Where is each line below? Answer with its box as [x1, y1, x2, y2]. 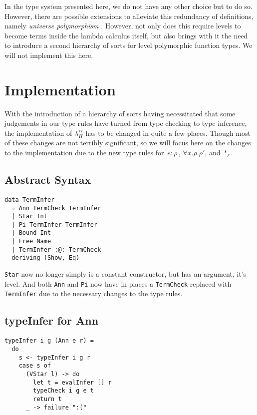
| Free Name [11, 238, 51, 245]
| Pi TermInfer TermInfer [11, 221, 98, 228]
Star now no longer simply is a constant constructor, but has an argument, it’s [4, 269, 247, 279]
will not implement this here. [4, 49, 93, 60]
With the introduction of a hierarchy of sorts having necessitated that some [4, 108, 236, 118]
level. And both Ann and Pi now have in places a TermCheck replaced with [4, 278, 232, 289]
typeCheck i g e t [33, 387, 94, 395]
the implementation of [4, 127, 72, 138]
